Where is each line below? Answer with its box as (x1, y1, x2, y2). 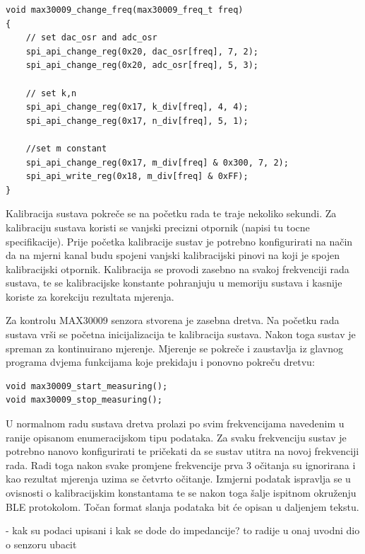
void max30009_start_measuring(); (6, 381, 168, 391)
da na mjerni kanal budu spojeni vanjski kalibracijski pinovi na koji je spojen (6, 248, 340, 262)
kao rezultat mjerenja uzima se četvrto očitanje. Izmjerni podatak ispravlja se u (6, 471, 351, 486)
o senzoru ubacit (6, 536, 77, 551)
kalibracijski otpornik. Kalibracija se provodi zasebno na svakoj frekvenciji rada (6, 261, 349, 276)
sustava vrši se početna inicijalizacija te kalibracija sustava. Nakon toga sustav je (6, 327, 356, 342)
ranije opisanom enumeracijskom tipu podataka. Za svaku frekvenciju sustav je (6, 429, 347, 444)
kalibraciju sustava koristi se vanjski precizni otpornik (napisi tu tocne (6, 219, 310, 234)
